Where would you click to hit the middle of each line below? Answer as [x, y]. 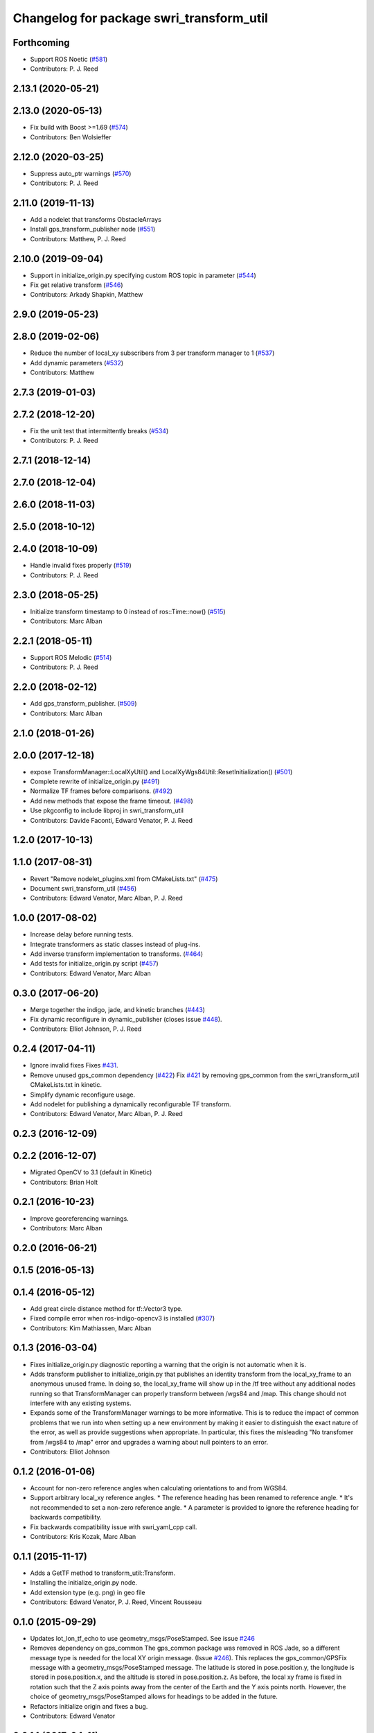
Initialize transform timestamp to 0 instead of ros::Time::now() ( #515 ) [128, 611]
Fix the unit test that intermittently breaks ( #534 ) [99, 431]
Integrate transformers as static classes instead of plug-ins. [115, 944]
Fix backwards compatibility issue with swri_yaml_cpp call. [114, 1527]
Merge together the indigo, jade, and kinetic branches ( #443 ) [118, 1009]
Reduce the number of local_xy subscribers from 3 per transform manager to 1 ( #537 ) [152, 353]
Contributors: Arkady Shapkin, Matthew [87, 295]
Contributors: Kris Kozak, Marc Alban [83, 1536]
